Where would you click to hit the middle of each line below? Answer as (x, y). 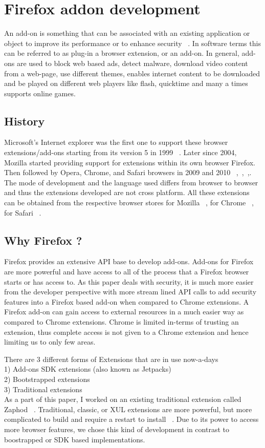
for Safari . (23, 212)
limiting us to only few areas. (50, 342)
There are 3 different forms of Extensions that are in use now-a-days (111, 359)
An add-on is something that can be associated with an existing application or (127, 33)
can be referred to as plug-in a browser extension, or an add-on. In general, (122, 53)
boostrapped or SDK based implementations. (75, 439)
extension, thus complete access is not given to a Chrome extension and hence (126, 332)
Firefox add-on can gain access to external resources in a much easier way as (124, 312)
